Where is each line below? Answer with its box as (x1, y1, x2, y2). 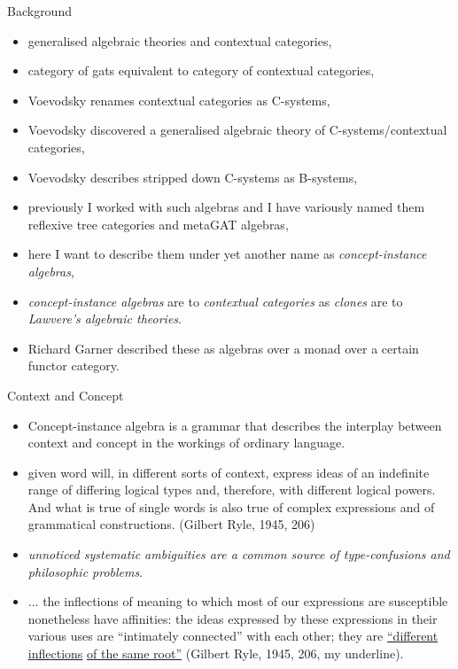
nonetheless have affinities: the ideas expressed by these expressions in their (27, 609, 438, 627)
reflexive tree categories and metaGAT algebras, (27, 214, 289, 233)
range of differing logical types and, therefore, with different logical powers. (27, 480, 436, 499)
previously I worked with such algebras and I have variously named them (27, 198, 425, 216)
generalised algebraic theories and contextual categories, (27, 31, 332, 50)
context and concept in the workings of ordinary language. (27, 433, 345, 452)
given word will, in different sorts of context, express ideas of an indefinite (27, 463, 430, 481)
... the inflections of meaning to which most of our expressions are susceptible (27, 592, 448, 611)
